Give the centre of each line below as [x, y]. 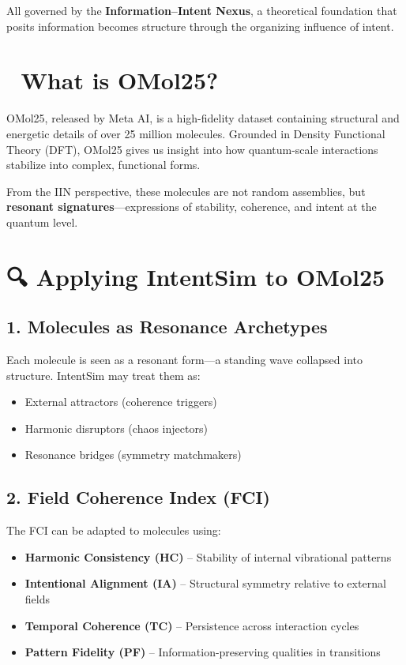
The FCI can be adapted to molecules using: [114, 530]
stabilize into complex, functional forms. [103, 165]
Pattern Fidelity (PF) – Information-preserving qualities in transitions [203, 652]
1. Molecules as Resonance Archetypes [167, 327]
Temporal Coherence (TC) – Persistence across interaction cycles [192, 625]
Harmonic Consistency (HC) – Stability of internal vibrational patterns [208, 556]
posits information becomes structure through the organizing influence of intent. [200, 26]
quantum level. [42, 222]
